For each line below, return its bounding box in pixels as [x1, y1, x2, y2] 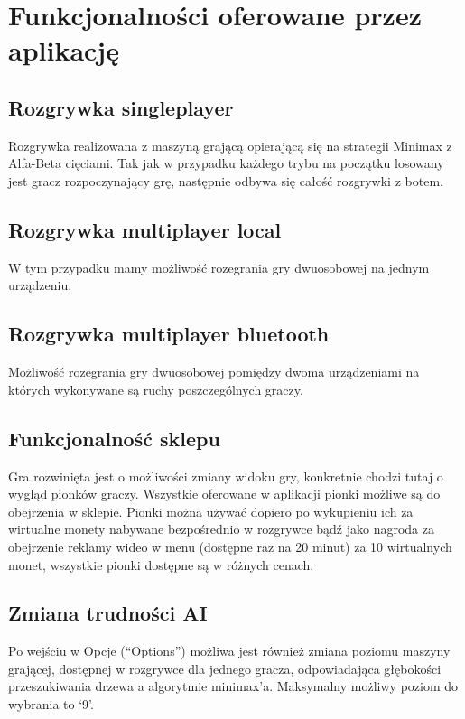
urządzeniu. [8, 275, 72, 294]
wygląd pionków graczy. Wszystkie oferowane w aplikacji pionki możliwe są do [8, 484, 441, 503]
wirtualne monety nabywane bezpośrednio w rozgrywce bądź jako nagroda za [8, 519, 434, 538]
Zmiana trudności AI [8, 599, 208, 627]
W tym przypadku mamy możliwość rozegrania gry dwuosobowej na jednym [8, 257, 430, 276]
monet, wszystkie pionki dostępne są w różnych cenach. [8, 555, 314, 574]
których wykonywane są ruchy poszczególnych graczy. [8, 379, 303, 398]
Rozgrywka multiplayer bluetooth [8, 320, 330, 348]
